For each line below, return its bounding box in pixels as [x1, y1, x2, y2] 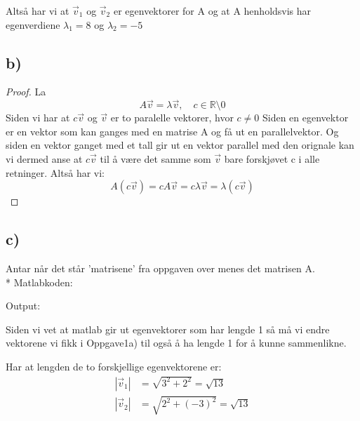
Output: [6, 298, 41, 313]
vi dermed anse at [6, 151, 83, 166]
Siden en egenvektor [262, 110, 349, 125]
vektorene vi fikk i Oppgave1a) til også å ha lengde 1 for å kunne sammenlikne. [6, 335, 347, 350]
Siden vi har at [6, 110, 70, 125]
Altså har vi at [6, 4, 69, 18]
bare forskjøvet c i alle [224, 151, 320, 166]
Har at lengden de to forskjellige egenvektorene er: [6, 359, 222, 373]
